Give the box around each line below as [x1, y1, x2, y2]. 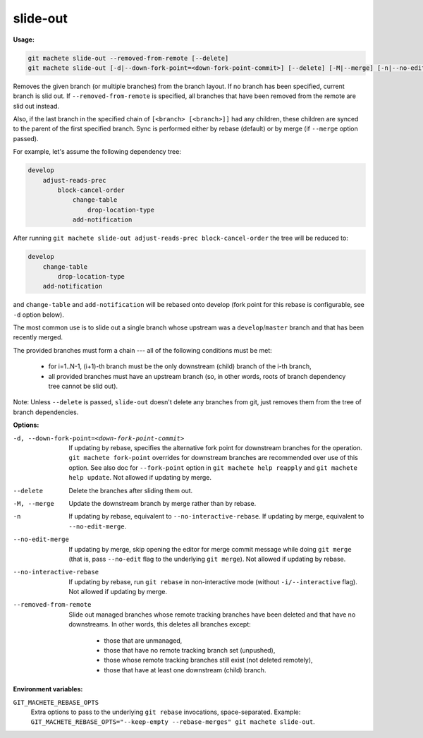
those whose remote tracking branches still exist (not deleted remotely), [104, 656, 313, 665]
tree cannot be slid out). [48, 382, 118, 391]
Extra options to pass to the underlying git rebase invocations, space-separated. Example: [30, 708, 301, 716]
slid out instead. [13, 102, 60, 110]
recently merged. [13, 333, 63, 341]
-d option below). [13, 310, 65, 319]
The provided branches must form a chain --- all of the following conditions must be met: [13, 346, 273, 354]
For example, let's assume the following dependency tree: [13, 147, 181, 156]
